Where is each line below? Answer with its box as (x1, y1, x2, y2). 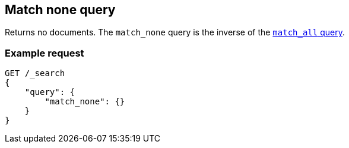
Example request (5, 47, 84, 59)
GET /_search (5, 68, 65, 78)
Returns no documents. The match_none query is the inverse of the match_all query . (5, 27, 345, 38)
